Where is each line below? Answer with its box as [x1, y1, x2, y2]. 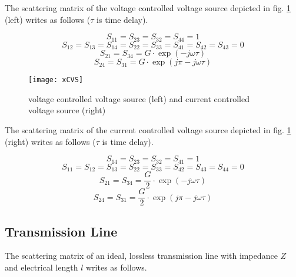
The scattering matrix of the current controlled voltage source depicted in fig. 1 [5, 123, 291, 136]
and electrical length [5, 261, 78, 273]
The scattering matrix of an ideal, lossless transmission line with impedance [5, 249, 278, 262]
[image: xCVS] [28, 76, 84, 85]
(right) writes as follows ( [5, 135, 96, 147]
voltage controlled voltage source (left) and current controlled [28, 92, 250, 104]
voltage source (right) [28, 104, 106, 116]
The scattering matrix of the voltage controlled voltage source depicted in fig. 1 [5, 2, 291, 13]
